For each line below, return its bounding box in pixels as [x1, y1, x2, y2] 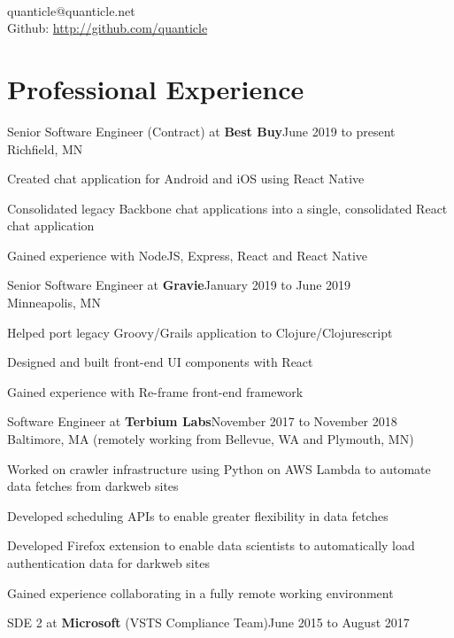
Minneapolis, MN [7, 293, 101, 312]
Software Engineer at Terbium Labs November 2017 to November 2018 [7, 412, 397, 431]
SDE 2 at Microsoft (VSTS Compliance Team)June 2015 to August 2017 [7, 613, 410, 632]
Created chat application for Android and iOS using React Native [7, 169, 365, 188]
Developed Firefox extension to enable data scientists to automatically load [7, 536, 415, 555]
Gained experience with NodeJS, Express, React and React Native [7, 245, 368, 264]
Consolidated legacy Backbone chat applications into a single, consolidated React [7, 198, 448, 217]
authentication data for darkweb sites [7, 554, 210, 572]
